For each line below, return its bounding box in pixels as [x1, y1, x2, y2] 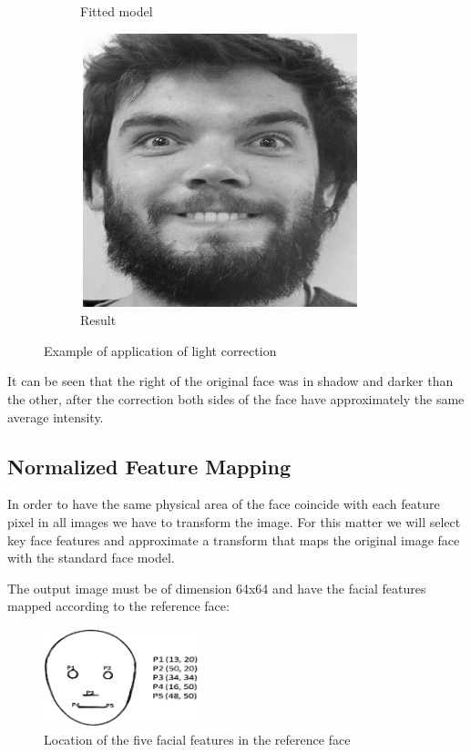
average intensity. [7, 407, 104, 426]
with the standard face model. [7, 548, 175, 567]
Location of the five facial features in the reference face [44, 729, 351, 748]
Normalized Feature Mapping [7, 452, 292, 480]
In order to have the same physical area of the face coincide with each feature [7, 494, 440, 513]
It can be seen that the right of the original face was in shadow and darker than [7, 371, 454, 391]
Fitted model [80, 2, 153, 20]
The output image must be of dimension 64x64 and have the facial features [7, 578, 426, 597]
